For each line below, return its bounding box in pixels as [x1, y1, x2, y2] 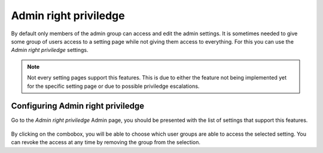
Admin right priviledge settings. [11, 47, 89, 54]
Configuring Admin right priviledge [11, 101, 145, 111]
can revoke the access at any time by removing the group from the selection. [11, 139, 200, 146]
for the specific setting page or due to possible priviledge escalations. [27, 82, 200, 90]
